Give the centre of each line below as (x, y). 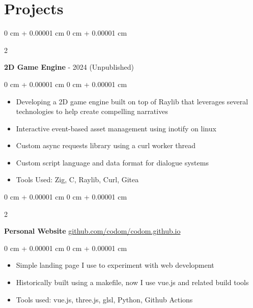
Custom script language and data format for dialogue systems (112, 162)
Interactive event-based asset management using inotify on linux (116, 128)
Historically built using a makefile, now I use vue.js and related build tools (132, 282)
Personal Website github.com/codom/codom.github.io (92, 231)
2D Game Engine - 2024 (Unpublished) (69, 67)
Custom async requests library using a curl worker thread (106, 145)
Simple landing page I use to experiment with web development (115, 265)
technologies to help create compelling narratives (92, 111)
